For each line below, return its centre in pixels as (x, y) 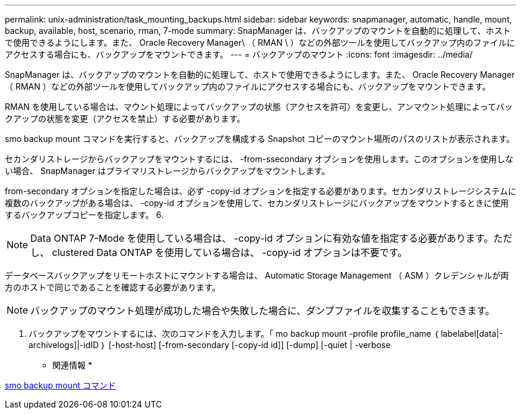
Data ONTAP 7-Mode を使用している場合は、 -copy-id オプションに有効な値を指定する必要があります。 (262, 238)
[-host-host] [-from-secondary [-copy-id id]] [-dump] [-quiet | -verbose (249, 345)
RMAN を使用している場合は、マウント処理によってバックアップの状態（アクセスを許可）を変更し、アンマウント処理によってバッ (259, 107)
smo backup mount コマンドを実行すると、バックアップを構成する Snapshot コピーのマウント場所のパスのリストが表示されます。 (260, 139)
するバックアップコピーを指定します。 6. (84, 215)
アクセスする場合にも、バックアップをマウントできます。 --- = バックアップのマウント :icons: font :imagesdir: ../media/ (239, 54)
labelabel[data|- (472, 334)
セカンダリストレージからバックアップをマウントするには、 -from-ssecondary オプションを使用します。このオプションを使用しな (259, 159)
